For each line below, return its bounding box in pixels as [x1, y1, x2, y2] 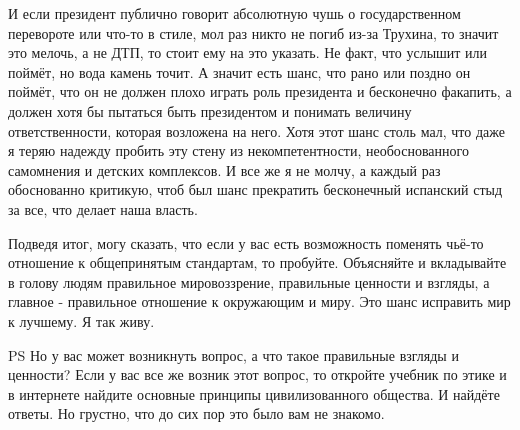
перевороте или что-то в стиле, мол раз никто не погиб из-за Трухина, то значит [8, 22, 499, 43]
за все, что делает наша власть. [8, 198, 198, 219]
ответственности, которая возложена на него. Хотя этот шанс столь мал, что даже [8, 120, 505, 141]
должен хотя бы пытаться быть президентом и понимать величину [8, 100, 412, 121]
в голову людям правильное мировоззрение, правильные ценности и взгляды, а [8, 271, 490, 292]
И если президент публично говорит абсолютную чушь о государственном [8, 3, 461, 23]
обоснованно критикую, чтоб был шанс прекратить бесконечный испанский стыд [8, 179, 503, 200]
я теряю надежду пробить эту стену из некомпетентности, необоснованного [8, 140, 469, 161]
